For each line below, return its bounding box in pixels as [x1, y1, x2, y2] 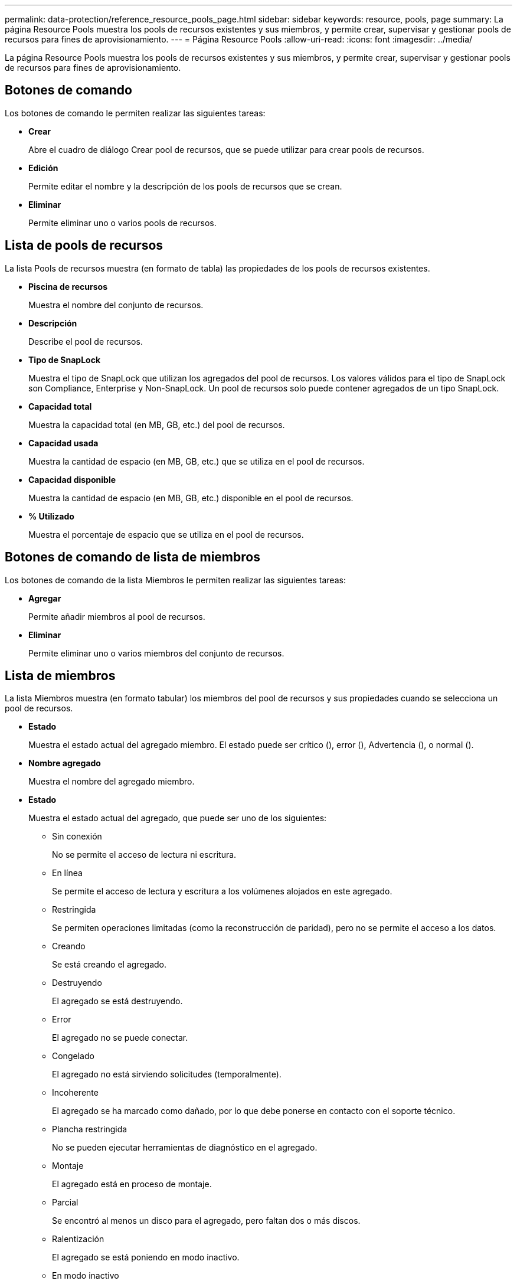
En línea [52, 868, 83, 878]
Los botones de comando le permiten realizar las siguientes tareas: [5, 107, 266, 118]
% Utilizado [28, 511, 74, 521]
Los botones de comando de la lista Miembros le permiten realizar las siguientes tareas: [5, 574, 346, 585]
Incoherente [52, 1087, 99, 1098]
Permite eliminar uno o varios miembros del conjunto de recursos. [28, 648, 284, 658]
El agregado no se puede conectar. [52, 1033, 188, 1043]
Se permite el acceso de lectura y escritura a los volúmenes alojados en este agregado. [52, 886, 392, 897]
